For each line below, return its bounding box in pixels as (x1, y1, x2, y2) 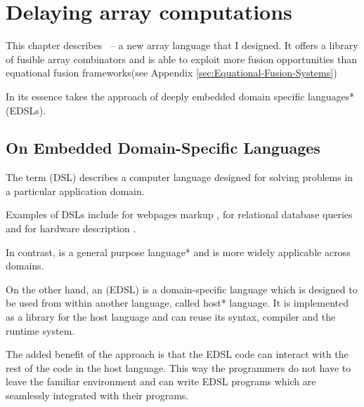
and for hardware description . (6, 221, 136, 236)
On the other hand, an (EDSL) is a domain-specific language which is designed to (6, 281, 358, 296)
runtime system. (6, 323, 75, 338)
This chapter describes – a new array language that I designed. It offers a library (6, 38, 358, 53)
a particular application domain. (6, 183, 145, 198)
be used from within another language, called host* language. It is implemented (6, 295, 349, 310)
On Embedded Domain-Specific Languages (6, 137, 320, 159)
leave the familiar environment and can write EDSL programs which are (6, 374, 316, 389)
